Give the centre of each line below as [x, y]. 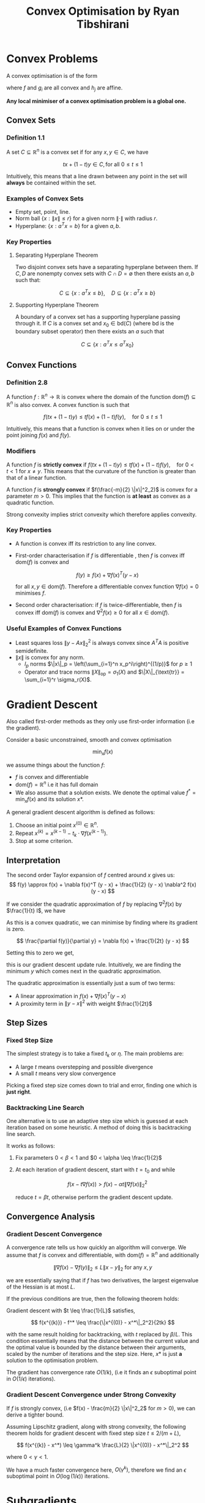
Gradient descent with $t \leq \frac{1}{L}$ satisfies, [71, 1311]
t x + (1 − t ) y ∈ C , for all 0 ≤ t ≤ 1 [103, 164]
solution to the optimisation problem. [53, 1360]
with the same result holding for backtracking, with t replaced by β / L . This [99, 1334]
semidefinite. [32, 650]
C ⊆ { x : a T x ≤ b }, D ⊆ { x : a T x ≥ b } [107, 292]
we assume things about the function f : [56, 765]
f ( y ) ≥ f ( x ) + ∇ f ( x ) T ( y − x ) [107, 574]
